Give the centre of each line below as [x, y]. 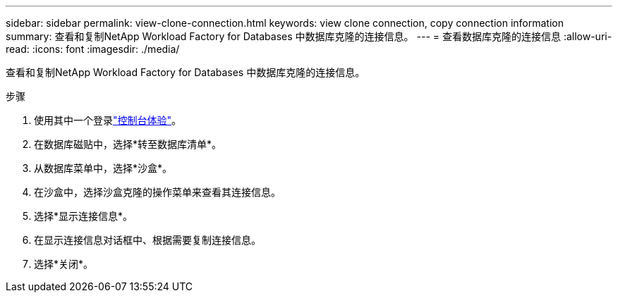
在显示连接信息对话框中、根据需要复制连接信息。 [147, 240]
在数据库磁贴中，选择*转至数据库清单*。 [128, 144]
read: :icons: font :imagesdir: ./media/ [93, 49]
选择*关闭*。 [64, 264]
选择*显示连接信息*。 [84, 216]
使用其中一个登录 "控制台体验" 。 [108, 120]
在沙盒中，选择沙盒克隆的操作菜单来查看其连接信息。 [157, 192]
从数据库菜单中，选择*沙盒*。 [103, 168]
